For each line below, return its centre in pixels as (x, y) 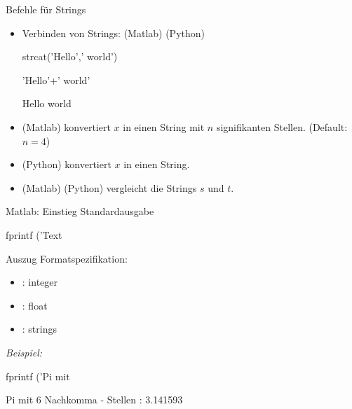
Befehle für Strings (46, 9)
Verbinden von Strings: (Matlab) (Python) (113, 33)
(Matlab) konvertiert (66, 126)
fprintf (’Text (34, 234)
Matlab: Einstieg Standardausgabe (80, 211)
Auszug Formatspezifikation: (67, 258)
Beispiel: (24, 352)
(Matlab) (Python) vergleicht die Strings (109, 187)
